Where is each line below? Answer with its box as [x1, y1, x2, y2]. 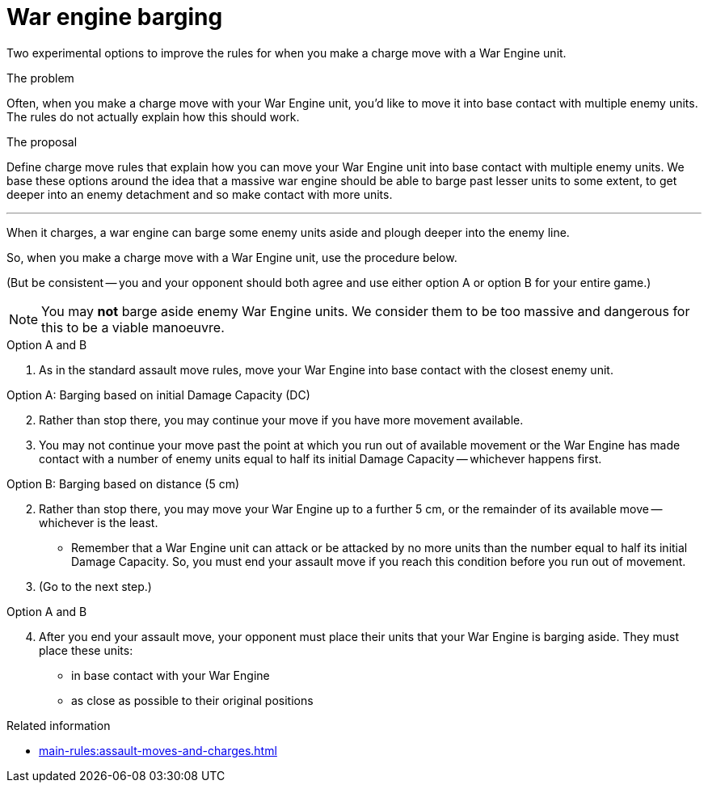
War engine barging [6, 3, 223, 31]
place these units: [39, 643, 133, 657]
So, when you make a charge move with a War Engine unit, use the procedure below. [6, 250, 457, 264]
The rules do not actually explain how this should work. [6, 109, 300, 124]
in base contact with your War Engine [71, 668, 270, 682]
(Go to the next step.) [39, 579, 152, 593]
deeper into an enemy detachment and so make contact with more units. [6, 187, 393, 201]
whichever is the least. [39, 515, 158, 530]
